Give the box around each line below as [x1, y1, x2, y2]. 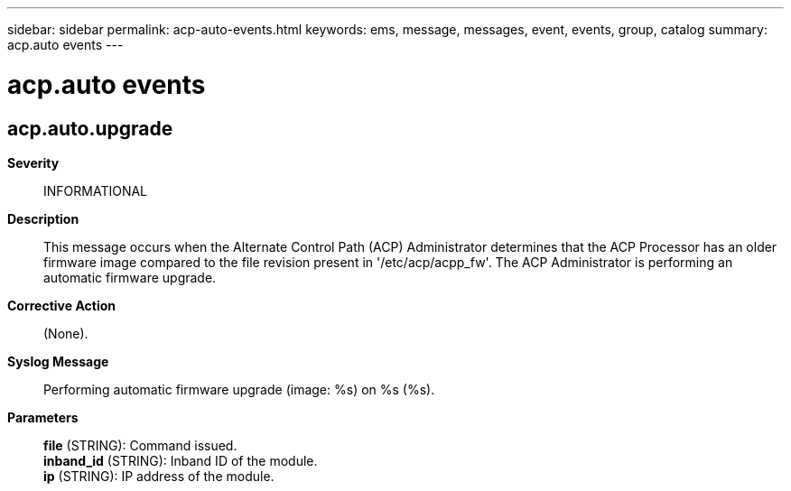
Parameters [7, 409, 79, 425]
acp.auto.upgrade [7, 116, 173, 140]
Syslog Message [7, 353, 109, 369]
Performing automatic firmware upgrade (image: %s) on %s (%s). [43, 381, 435, 397]
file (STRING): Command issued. [43, 437, 237, 453]
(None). [43, 325, 88, 341]
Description [7, 210, 79, 227]
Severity [7, 154, 60, 171]
